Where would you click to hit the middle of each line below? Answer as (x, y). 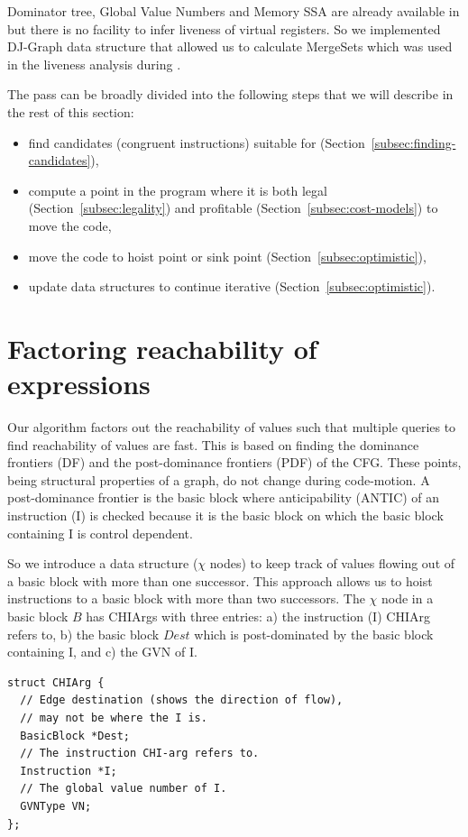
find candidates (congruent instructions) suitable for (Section (197, 142)
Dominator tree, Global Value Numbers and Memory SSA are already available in (234, 11)
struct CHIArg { (56, 682)
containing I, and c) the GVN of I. (102, 652)
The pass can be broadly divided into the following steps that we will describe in (230, 94)
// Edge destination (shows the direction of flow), (182, 700)
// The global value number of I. (124, 789)
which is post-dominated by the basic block (314, 634)
